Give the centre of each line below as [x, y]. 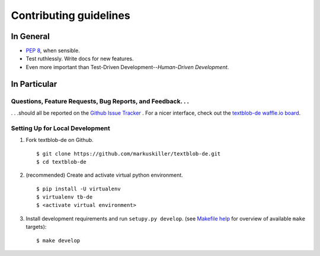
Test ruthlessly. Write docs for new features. [80, 59]
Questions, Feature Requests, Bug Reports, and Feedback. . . [100, 101]
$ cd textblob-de [61, 162]
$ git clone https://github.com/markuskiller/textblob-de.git [129, 153]
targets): [36, 227]
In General [30, 36]
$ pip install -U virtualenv [79, 189]
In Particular [34, 84]
